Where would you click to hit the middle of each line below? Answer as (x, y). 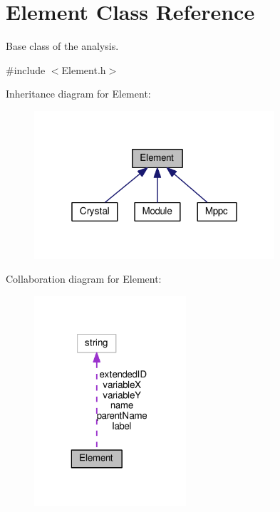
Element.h (84, 69)
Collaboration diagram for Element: (84, 279)
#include (26, 69)
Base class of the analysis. (62, 46)
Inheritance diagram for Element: (78, 94)
